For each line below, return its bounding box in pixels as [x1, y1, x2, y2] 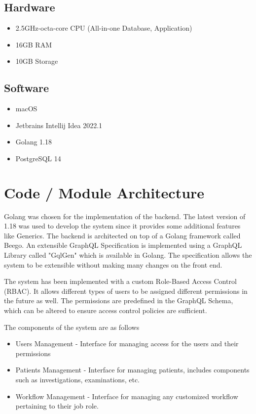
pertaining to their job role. [15, 401, 99, 411]
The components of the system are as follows [4, 322, 140, 332]
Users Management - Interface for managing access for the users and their [15, 338, 239, 349]
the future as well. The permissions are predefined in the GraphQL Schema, [4, 295, 233, 306]
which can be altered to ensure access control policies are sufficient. [4, 305, 207, 316]
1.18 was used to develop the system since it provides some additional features [4, 221, 241, 231]
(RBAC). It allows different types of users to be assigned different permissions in [4, 285, 248, 296]
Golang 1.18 [15, 137, 52, 147]
